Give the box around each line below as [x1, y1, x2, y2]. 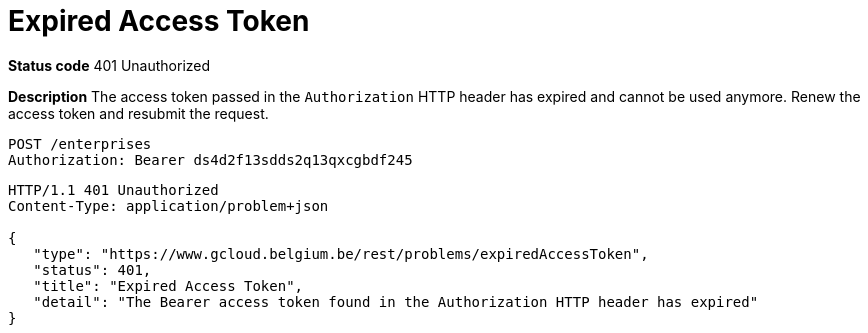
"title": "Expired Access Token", [33, 277, 304, 294]
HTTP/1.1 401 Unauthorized [8, 181, 219, 198]
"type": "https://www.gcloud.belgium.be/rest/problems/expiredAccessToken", [33, 245, 649, 262]
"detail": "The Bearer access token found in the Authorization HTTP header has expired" [33, 293, 759, 310]
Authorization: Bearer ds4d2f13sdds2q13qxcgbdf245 [8, 151, 413, 168]
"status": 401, [33, 261, 152, 278]
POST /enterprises [8, 135, 152, 152]
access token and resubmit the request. [8, 104, 269, 122]
